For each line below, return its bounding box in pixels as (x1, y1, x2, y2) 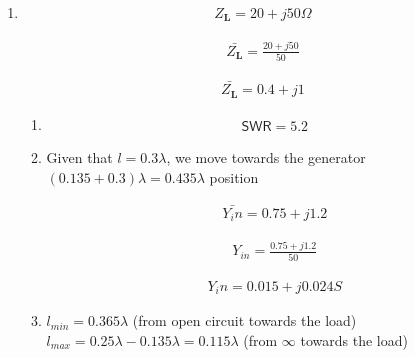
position (209, 166, 259, 187)
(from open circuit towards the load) (132, 310, 357, 331)
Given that (46, 147, 113, 168)
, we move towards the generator (166, 147, 366, 168)
